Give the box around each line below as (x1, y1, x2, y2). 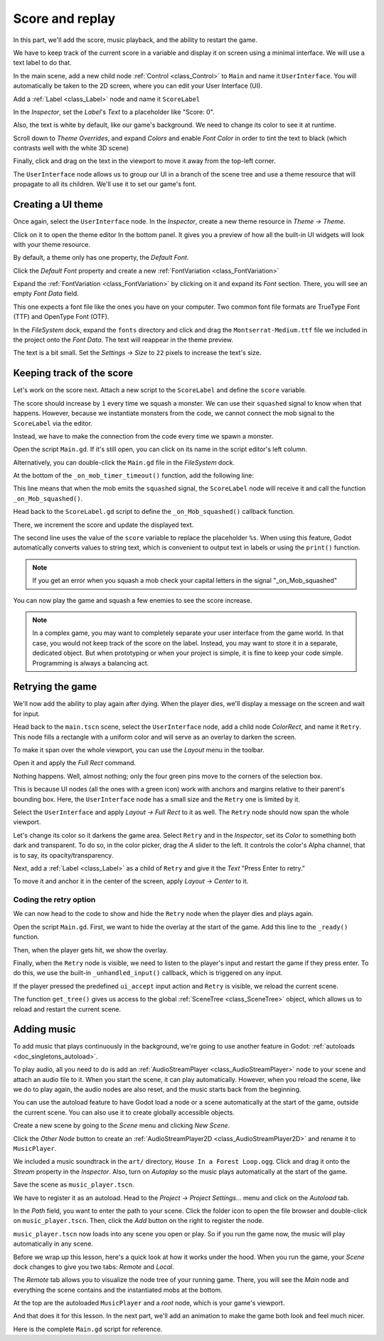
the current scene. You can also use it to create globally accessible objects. (13, 1108, 235, 1117)
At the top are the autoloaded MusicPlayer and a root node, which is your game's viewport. (13, 1299, 285, 1308)
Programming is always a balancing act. (32, 658, 149, 667)
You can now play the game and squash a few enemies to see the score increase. (13, 596, 252, 604)
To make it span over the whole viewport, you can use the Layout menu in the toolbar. (13, 746, 265, 754)
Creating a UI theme (13, 199, 103, 211)
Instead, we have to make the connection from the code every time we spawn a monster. (13, 431, 274, 441)
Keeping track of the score (13, 367, 134, 379)
